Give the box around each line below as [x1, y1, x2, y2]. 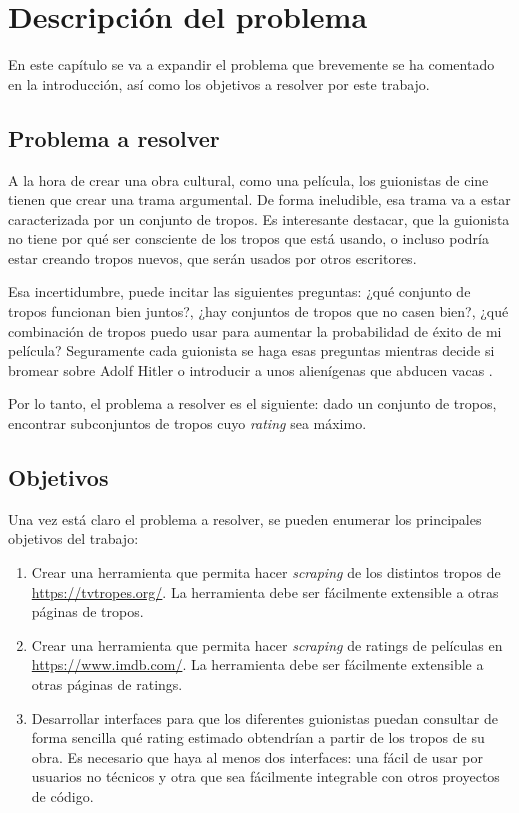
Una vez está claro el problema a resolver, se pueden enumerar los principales [8, 508, 482, 529]
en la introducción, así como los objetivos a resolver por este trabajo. [8, 73, 430, 94]
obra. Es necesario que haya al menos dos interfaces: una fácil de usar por [31, 746, 483, 767]
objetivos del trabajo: [8, 528, 139, 549]
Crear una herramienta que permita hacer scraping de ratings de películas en [31, 634, 503, 655]
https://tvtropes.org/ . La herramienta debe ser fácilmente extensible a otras [31, 581, 499, 602]
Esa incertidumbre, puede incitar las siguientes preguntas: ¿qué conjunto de [8, 281, 471, 302]
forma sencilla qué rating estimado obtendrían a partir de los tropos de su [31, 727, 485, 748]
